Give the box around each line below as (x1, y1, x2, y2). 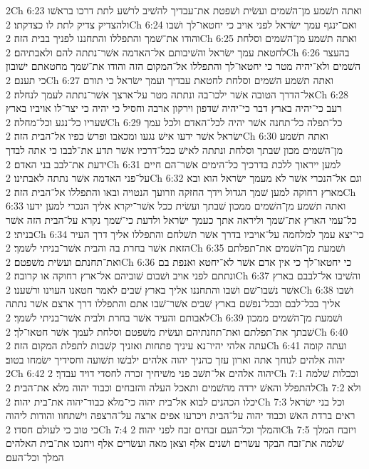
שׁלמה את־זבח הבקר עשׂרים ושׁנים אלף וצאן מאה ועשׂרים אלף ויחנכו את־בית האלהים (6, 435, 344, 450)
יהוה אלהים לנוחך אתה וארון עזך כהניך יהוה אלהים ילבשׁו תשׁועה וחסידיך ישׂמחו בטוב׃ (6, 351, 345, 366)
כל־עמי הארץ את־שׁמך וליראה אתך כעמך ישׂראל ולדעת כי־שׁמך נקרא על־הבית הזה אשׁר (6, 212, 357, 227)
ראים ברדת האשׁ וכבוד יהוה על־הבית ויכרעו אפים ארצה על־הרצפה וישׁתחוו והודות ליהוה (6, 408, 355, 423)
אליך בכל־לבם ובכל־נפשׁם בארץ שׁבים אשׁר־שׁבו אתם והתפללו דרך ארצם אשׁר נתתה (6, 296, 341, 311)
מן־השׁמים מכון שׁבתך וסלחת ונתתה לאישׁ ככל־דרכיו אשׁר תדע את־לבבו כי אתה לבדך (6, 142, 343, 157)
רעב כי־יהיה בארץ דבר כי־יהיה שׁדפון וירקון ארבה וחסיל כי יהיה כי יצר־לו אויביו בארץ (6, 100, 342, 115)
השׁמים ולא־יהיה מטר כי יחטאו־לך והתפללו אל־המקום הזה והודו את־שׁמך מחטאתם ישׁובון (6, 58, 360, 73)
